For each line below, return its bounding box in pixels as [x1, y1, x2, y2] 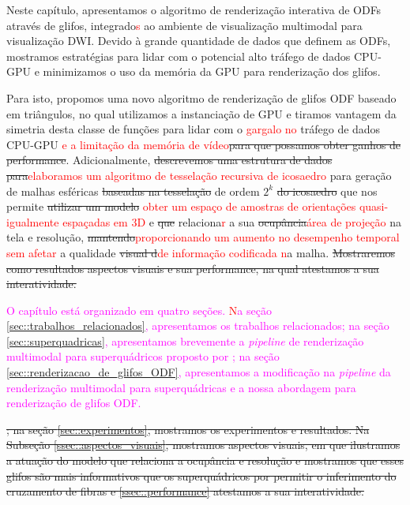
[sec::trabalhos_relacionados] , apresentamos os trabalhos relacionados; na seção [6, 317, 389, 334]
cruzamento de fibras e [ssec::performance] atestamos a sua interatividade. [6, 483, 364, 499]
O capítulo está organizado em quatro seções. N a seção [6, 301, 272, 318]
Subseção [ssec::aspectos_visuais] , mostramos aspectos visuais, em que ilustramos [6, 436, 401, 453]
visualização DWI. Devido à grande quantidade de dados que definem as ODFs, [6, 32, 391, 49]
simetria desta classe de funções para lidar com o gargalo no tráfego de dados [6, 121, 381, 137]
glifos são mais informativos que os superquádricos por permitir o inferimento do [6, 467, 397, 484]
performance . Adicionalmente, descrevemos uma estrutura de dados [6, 151, 333, 168]
